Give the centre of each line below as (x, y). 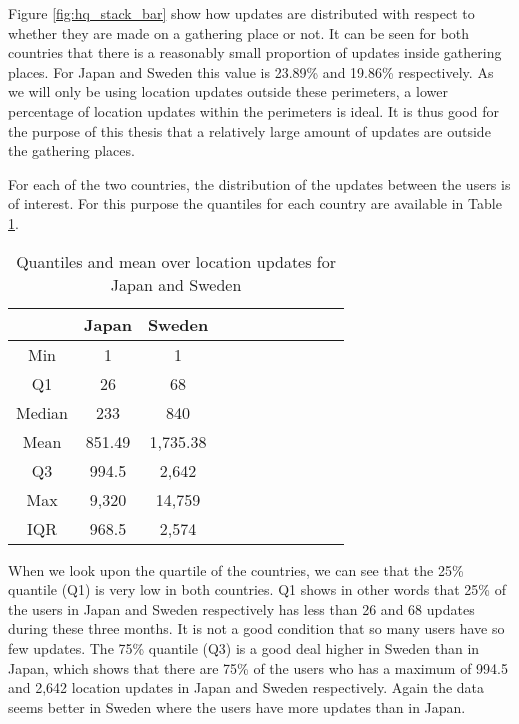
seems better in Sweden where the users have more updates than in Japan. (237, 706)
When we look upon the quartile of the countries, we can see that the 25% (236, 569)
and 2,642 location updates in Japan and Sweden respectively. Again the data (246, 687)
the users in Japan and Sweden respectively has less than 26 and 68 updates (241, 608)
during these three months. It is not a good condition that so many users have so (256, 628)
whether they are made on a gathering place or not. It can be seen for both (239, 32)
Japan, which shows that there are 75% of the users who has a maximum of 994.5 (258, 667)
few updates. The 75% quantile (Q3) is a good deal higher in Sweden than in (244, 647)
